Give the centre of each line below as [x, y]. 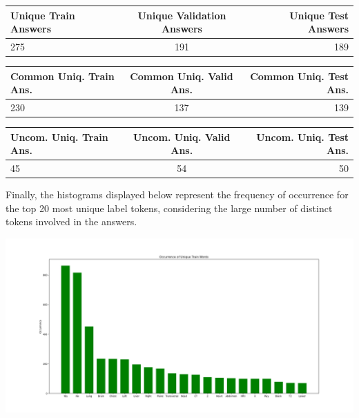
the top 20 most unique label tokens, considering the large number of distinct [169, 208]
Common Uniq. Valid [182, 76]
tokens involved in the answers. [71, 221]
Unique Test [319, 15]
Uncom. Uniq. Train [59, 136]
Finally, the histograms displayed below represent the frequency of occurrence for [177, 194]
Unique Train [43, 15]
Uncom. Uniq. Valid [182, 136]
